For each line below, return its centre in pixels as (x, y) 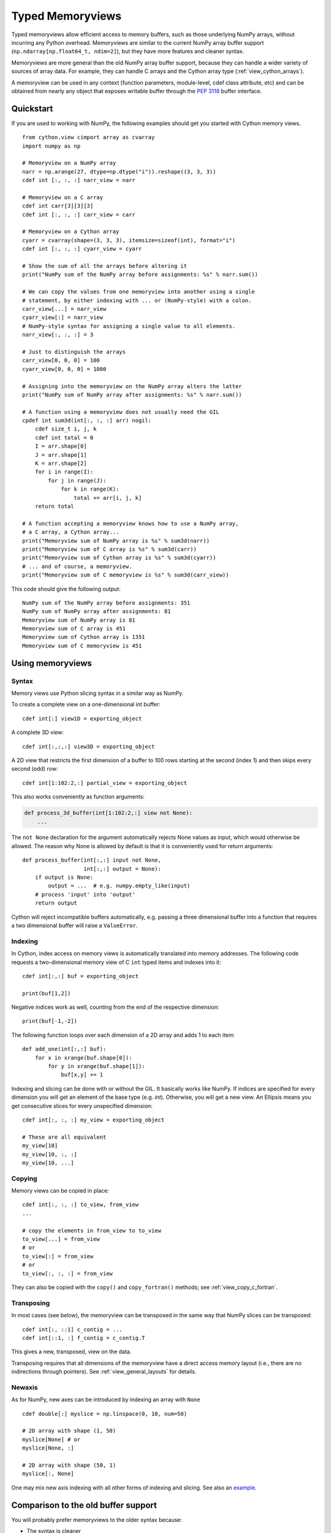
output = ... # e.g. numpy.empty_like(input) (119, 886)
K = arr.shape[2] (61, 464)
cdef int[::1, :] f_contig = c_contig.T (84, 1338)
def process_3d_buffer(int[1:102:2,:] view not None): (108, 813)
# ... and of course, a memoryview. (77, 566)
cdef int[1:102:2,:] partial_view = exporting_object (105, 783)
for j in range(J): (77, 480)
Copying (24, 1179)
